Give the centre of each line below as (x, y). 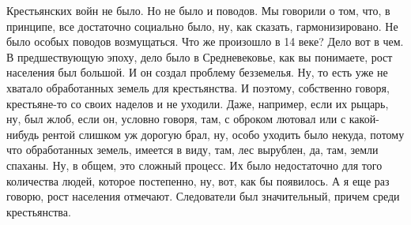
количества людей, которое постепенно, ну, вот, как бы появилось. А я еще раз (198, 180)
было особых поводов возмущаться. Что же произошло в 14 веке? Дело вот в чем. (205, 41)
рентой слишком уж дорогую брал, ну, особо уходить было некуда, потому (223, 134)
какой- (364, 119)
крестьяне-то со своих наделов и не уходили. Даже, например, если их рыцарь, (198, 103)
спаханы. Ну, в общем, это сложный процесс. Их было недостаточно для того (194, 165)
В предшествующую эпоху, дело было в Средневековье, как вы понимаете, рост (200, 56)
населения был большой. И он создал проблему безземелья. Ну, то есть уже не (197, 72)
